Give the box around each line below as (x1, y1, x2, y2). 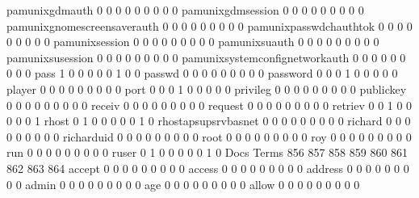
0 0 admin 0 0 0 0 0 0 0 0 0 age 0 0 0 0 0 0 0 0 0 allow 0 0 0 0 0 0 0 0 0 (6, 175, 360, 192)
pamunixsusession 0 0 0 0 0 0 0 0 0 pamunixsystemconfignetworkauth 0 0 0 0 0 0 (6, 48, 406, 65)
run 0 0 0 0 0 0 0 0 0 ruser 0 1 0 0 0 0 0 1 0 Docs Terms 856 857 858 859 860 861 (6, 144, 409, 161)
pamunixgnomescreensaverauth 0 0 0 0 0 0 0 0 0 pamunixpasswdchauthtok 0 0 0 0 (6, 17, 413, 34)
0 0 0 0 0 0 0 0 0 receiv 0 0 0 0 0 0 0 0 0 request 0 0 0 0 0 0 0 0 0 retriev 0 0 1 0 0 (6, 96, 413, 113)
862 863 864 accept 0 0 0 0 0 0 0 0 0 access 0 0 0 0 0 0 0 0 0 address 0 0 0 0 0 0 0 (6, 159, 409, 176)
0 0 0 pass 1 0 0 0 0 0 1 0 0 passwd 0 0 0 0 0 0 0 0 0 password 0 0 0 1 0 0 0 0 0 (6, 65, 398, 82)
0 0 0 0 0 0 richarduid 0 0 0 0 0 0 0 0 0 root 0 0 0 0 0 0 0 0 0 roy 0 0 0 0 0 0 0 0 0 (6, 128, 412, 145)
